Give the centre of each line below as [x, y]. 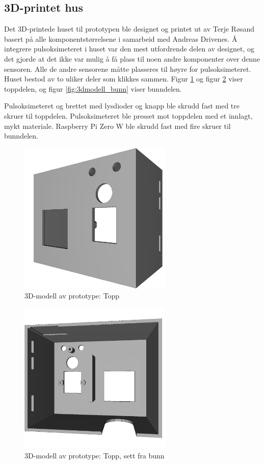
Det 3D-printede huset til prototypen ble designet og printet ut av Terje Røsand [129, 29]
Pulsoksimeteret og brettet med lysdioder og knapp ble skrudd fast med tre [122, 106]
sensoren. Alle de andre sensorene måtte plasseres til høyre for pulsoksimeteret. [128, 69]
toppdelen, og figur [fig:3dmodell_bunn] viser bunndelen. [93, 88]
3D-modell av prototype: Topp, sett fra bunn [95, 455]
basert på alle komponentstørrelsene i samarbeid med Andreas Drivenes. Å [121, 38]
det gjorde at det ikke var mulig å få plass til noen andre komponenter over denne [132, 58]
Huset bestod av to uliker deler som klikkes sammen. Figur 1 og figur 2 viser [124, 79]
